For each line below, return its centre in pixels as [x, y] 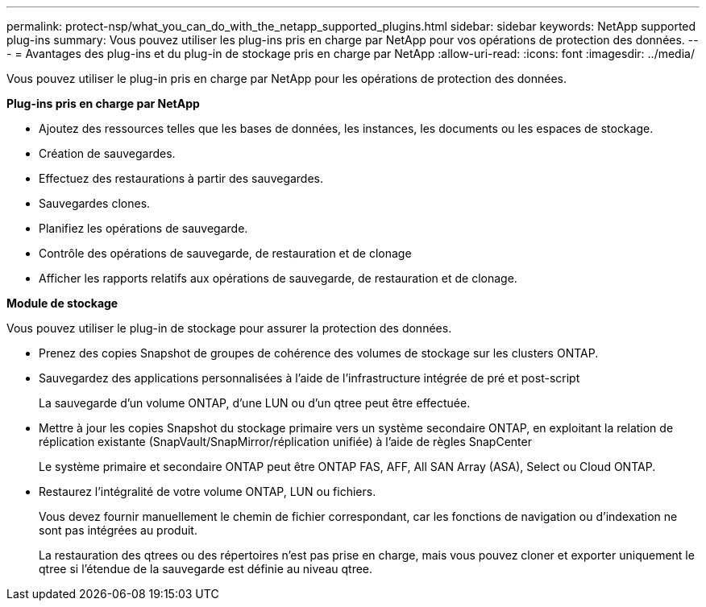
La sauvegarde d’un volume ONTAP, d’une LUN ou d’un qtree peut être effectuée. [255, 403]
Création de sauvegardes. [107, 153]
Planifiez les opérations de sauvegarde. [143, 228]
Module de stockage [62, 303]
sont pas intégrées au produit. [118, 530]
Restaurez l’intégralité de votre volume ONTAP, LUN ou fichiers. [208, 491]
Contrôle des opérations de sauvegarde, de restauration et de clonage [225, 253]
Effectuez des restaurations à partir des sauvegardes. [181, 178]
